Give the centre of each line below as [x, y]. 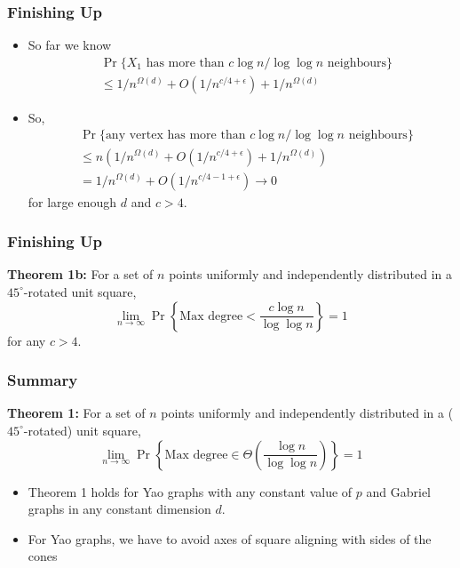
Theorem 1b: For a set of [80, 274]
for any [27, 340]
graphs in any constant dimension [119, 509]
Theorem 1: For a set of [76, 413]
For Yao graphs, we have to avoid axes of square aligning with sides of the [230, 538]
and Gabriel [399, 491]
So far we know [70, 45]
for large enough [72, 201]
